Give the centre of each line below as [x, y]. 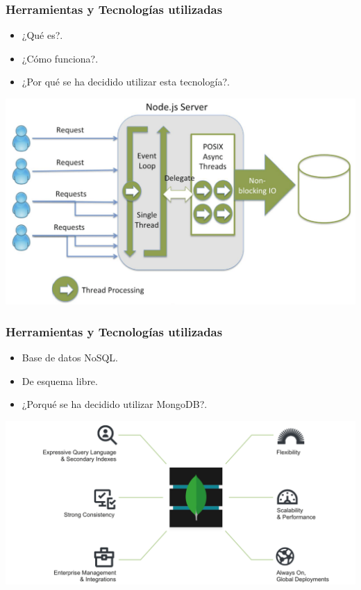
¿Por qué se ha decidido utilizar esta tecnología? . [126, 82]
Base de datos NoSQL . [70, 358]
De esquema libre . [60, 380]
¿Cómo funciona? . [60, 58]
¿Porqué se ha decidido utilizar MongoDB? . [115, 404]
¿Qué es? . [42, 35]
